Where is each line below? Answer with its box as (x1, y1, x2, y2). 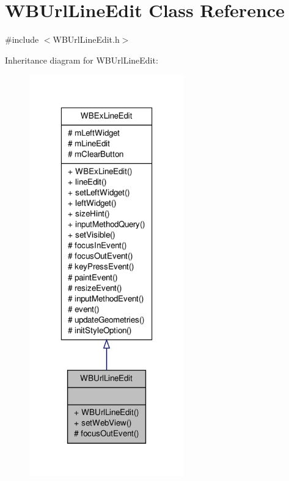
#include (5, 33, 39, 46)
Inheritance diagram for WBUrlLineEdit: (5, 53, 158, 66)
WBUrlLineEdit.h (53, 33, 120, 46)
